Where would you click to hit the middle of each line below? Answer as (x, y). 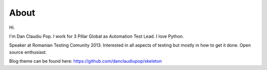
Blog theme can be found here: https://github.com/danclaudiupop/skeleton (86, 61)
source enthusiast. (28, 52)
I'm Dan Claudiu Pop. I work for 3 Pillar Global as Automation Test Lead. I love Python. (96, 36)
